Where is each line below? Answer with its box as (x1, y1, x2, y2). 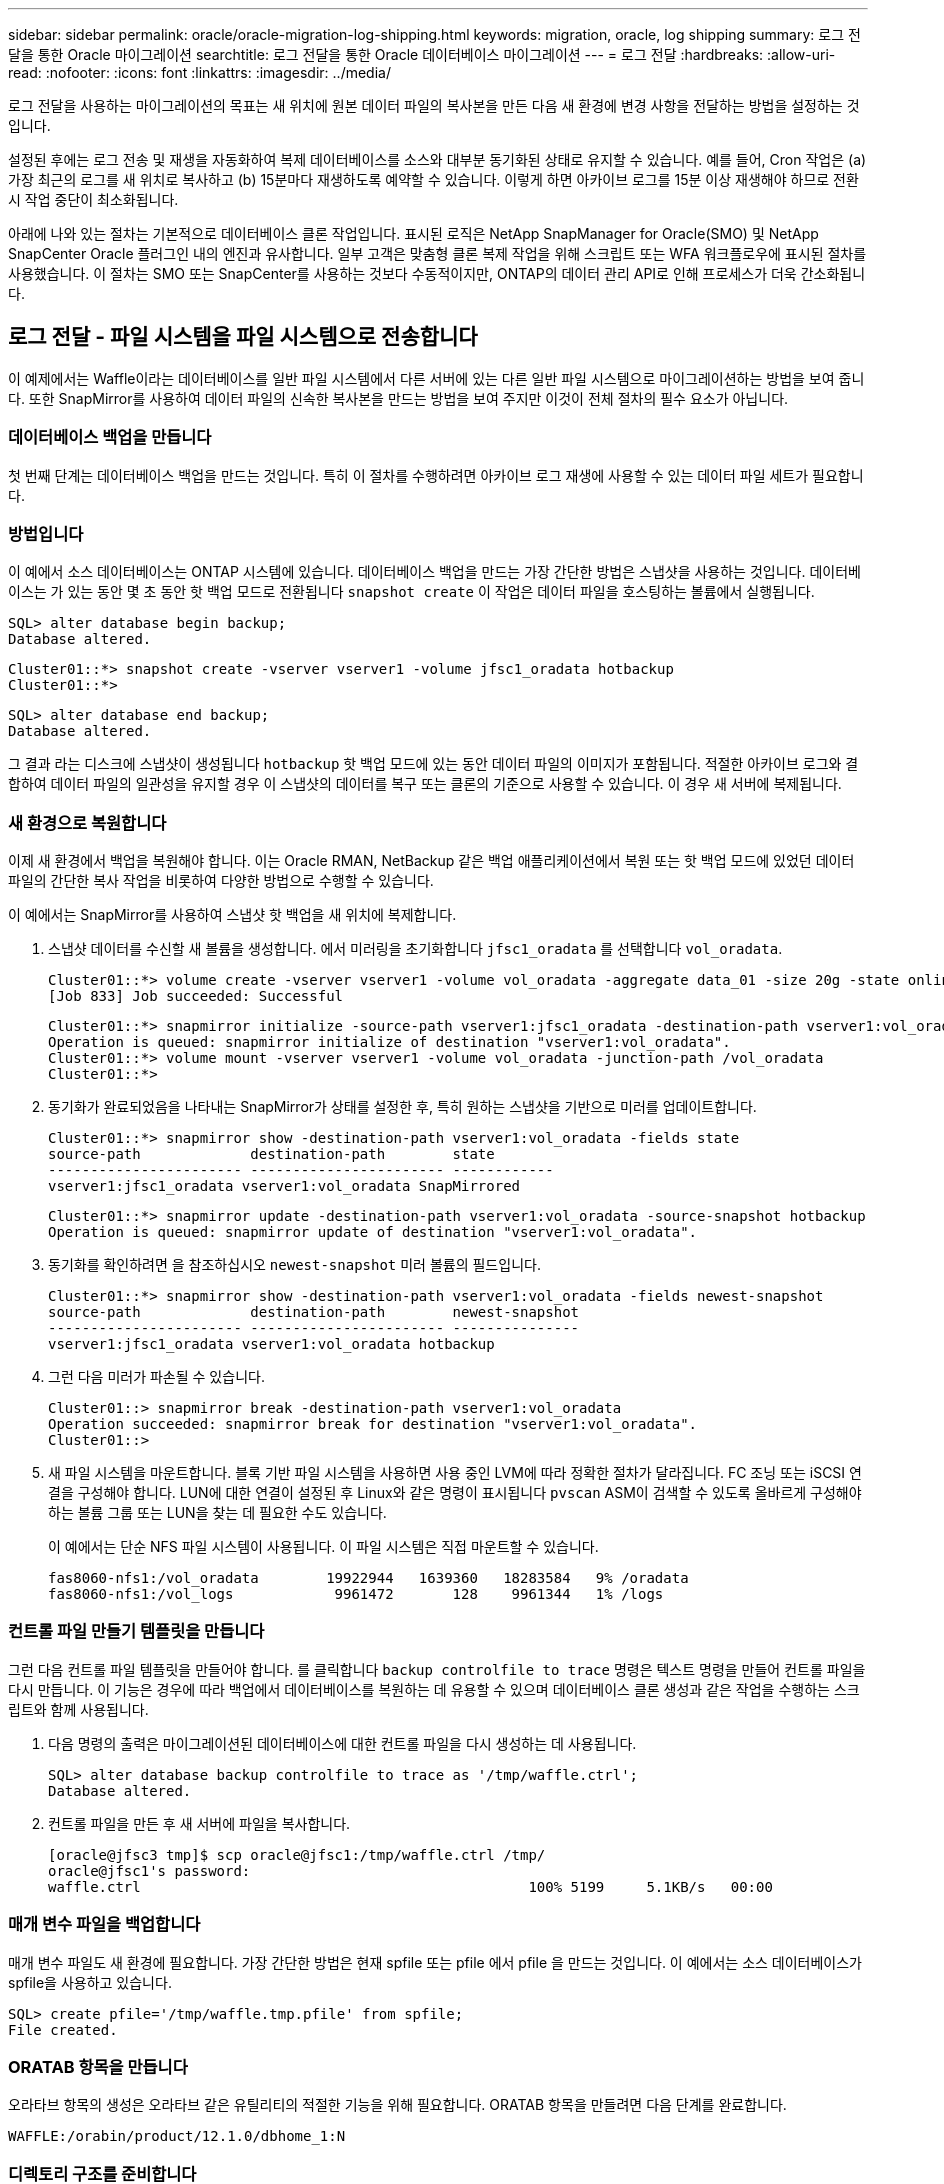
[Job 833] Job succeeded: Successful (48, 988, 344, 1005)
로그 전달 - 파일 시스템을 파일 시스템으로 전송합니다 (8, 324, 478, 350)
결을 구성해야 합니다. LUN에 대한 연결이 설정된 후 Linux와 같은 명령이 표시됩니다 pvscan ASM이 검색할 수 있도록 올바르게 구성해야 (48, 1484, 862, 1502)
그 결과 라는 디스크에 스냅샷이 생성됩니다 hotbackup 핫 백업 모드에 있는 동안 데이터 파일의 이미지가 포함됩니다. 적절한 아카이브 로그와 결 (8, 755, 859, 773)
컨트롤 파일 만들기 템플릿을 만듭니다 (8, 1621, 265, 1642)
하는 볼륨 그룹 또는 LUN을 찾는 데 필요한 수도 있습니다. (48, 1504, 387, 1522)
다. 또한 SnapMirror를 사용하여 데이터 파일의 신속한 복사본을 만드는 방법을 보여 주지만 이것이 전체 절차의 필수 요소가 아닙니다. (8, 389, 789, 407)
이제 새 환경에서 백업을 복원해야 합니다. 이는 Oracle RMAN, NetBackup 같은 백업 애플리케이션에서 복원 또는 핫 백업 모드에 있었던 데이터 (8, 852, 855, 870)
